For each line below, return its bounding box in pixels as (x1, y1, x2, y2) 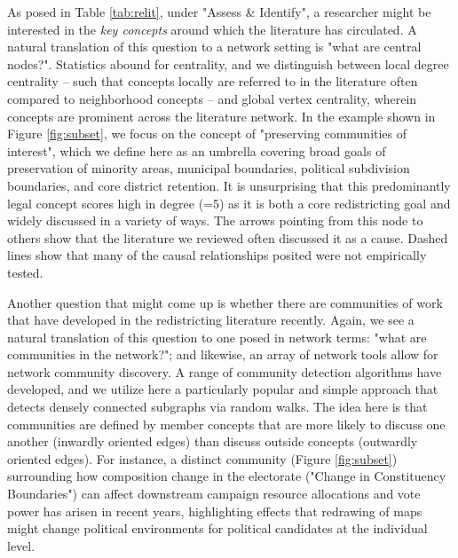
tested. (7, 263, 43, 281)
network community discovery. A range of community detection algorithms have (7, 362, 442, 381)
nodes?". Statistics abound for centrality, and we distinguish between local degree (7, 54, 449, 73)
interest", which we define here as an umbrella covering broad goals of (7, 141, 386, 160)
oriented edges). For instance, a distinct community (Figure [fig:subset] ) (7, 449, 398, 468)
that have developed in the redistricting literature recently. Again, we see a (7, 310, 415, 329)
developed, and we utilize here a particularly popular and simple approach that (7, 380, 438, 398)
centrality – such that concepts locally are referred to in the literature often (7, 72, 418, 90)
